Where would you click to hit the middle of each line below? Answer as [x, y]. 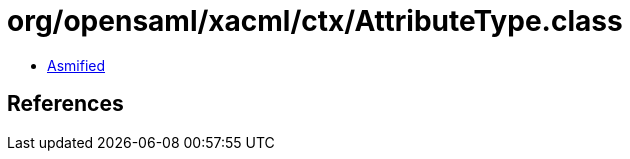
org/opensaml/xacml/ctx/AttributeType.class [315, 21]
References [65, 104]
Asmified [76, 65]
